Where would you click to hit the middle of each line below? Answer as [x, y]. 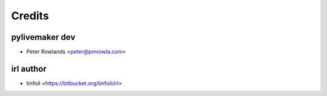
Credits [30, 16]
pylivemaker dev [43, 37]
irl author [29, 69]
